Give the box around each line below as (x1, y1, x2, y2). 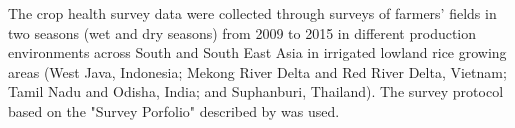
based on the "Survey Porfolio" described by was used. (8, 100, 340, 121)
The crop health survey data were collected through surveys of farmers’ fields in (8, 3, 497, 23)
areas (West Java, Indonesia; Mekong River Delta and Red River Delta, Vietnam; (8, 61, 507, 82)
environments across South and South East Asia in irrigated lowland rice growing (8, 42, 507, 63)
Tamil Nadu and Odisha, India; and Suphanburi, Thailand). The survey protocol (8, 81, 504, 102)
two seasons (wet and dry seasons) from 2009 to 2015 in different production (8, 22, 477, 43)
